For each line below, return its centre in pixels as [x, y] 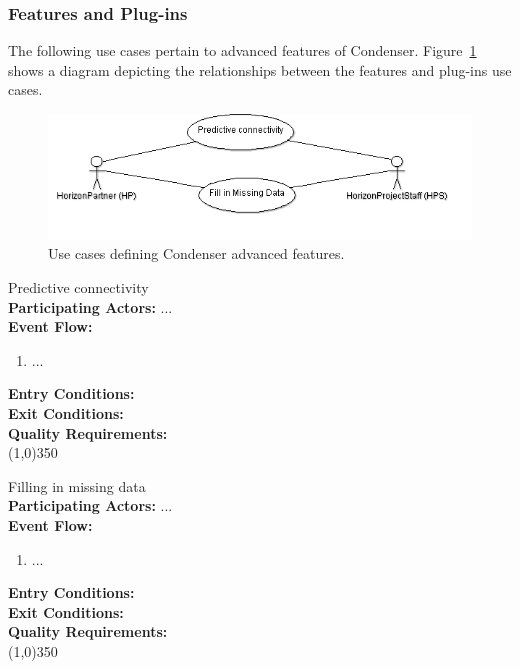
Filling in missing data [77, 485]
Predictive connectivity [78, 287]
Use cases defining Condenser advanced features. [196, 253]
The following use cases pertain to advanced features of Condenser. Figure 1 [242, 50]
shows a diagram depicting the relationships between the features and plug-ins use [260, 69]
